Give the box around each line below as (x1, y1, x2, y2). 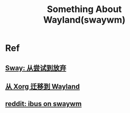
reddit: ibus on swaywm (5, 99, 82, 108)
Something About (47, 4, 122, 15)
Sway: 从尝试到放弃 (5, 64, 67, 72)
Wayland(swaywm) (43, 14, 125, 26)
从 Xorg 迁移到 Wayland (5, 82, 80, 91)
